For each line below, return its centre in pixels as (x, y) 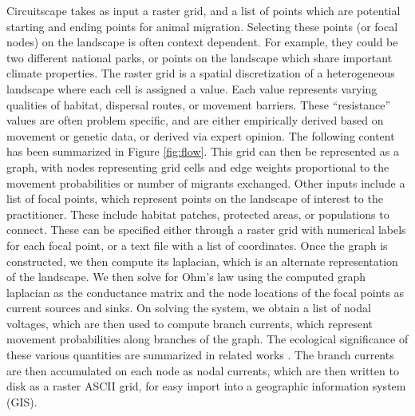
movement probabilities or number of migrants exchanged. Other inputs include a (206, 182)
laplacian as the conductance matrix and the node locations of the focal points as (206, 292)
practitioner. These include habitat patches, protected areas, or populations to (198, 214)
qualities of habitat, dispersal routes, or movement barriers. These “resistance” (199, 104)
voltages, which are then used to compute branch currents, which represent (190, 323)
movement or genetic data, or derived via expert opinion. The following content (201, 135)
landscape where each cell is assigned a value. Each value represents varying (192, 88)
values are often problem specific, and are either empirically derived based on (195, 120)
